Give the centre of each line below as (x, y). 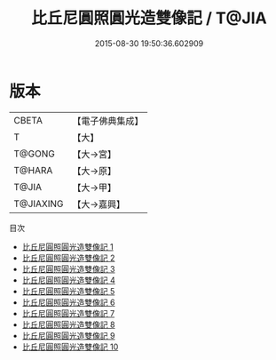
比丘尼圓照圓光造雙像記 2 (68, 258)
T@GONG (34, 154)
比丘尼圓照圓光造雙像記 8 (68, 324)
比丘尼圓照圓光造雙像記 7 (68, 313)
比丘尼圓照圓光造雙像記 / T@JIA (149, 18)
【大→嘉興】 (99, 204)
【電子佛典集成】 (108, 121)
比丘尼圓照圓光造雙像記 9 (68, 335)
